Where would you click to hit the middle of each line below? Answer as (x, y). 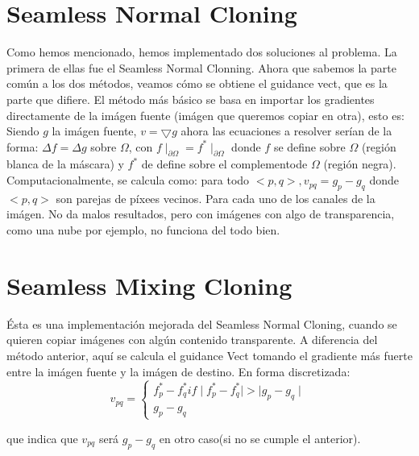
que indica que (42, 438)
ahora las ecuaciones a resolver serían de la (286, 131)
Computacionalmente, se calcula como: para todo (128, 180)
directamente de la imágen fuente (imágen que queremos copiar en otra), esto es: (205, 115)
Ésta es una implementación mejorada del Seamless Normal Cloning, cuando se (202, 323)
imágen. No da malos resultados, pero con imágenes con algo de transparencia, (201, 214)
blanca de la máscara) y (65, 164)
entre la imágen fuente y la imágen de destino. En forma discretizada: (178, 371)
